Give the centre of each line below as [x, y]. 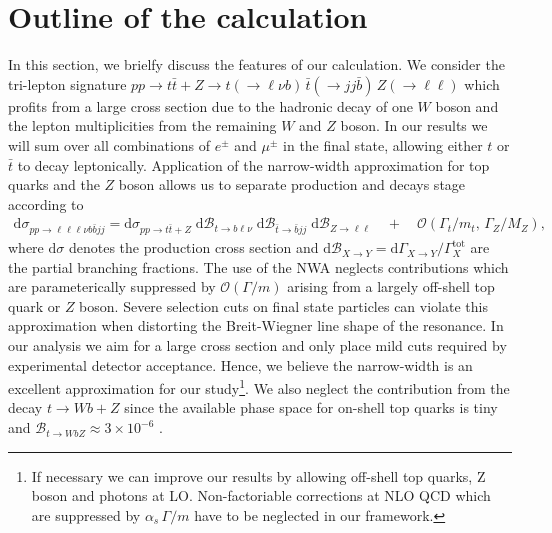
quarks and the [54, 184]
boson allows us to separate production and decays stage [292, 184]
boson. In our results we [414, 125]
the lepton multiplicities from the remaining [142, 125]
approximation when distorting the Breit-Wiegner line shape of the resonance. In [256, 325]
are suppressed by [86, 514]
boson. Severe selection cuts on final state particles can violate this [283, 305]
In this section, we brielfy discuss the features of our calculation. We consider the [256, 64]
